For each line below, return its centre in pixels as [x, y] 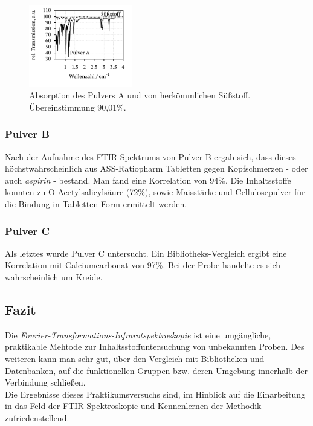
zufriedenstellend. [37, 418]
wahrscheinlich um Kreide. [54, 277]
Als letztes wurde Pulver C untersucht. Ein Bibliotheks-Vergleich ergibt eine [146, 253]
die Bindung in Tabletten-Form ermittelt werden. [96, 204]
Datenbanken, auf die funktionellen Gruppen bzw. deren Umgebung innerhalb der [156, 370]
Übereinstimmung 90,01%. [78, 107]
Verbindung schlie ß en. [45, 382]
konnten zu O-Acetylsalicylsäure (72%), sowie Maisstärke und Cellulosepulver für [155, 192]
